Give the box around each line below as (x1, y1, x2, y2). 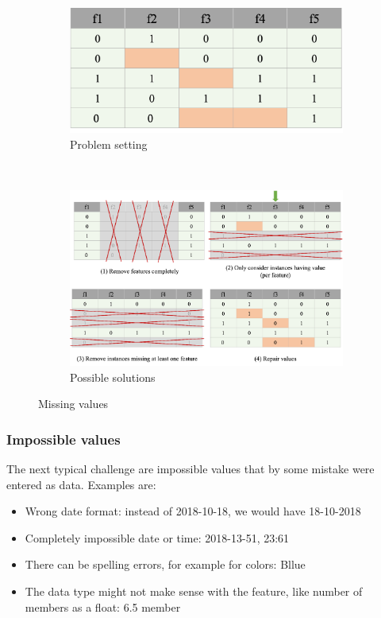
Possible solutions (70, 368, 156, 385)
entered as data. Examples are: (6, 476, 156, 492)
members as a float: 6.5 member (25, 598, 181, 615)
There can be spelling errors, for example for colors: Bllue (25, 556, 306, 573)
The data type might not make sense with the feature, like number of (25, 582, 363, 599)
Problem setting (70, 135, 148, 152)
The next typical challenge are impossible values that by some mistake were (6, 460, 375, 476)
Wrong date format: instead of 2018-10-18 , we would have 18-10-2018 (25, 503, 361, 519)
